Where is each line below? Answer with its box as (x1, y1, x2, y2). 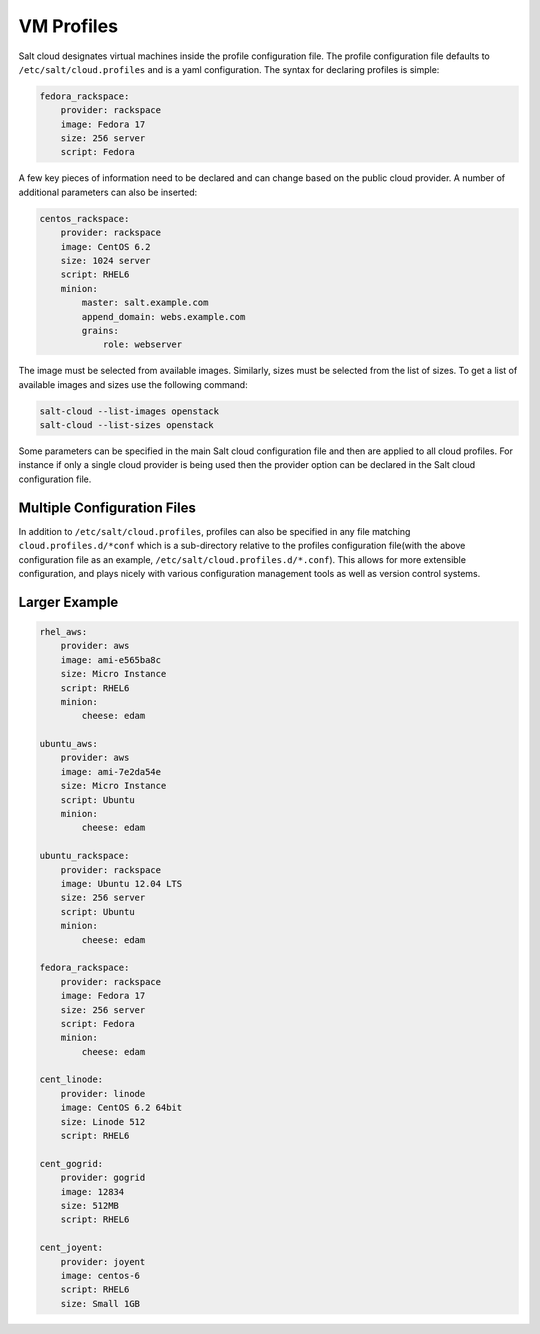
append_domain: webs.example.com (81, 311, 246, 322)
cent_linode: (39, 1074, 104, 1085)
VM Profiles (18, 15, 119, 37)
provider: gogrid (60, 1172, 146, 1184)
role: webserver (102, 339, 183, 350)
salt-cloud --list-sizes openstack (39, 420, 214, 431)
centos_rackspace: (39, 213, 130, 224)
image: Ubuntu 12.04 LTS (60, 878, 183, 889)
